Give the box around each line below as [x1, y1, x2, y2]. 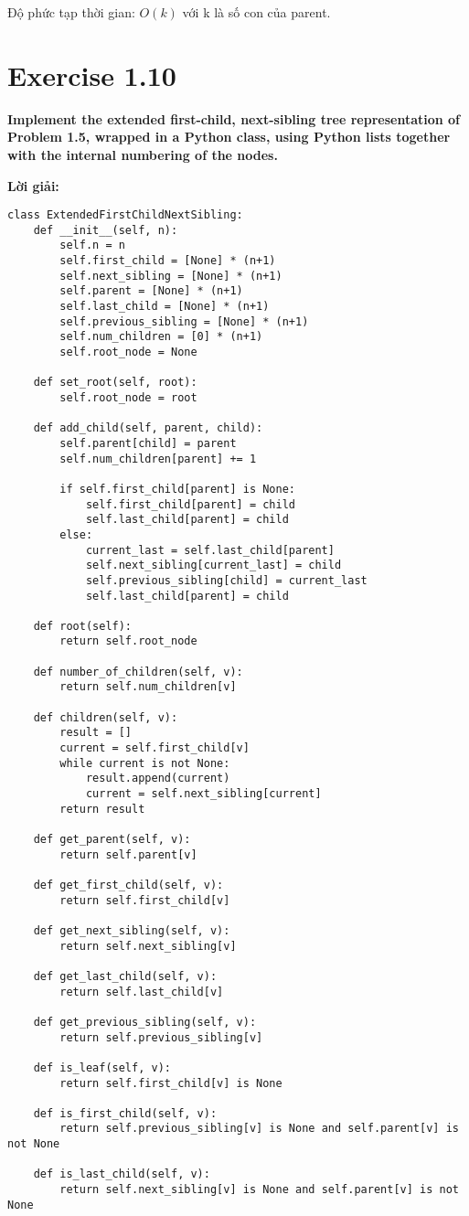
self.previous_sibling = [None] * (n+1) [59, 315, 309, 328]
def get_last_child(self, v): [33, 969, 218, 983]
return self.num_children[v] [59, 680, 237, 694]
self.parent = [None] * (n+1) [59, 284, 243, 298]
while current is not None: [59, 756, 230, 770]
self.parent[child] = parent [59, 436, 237, 450]
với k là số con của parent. [182, 3, 331, 21]
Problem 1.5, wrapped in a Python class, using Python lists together [7, 127, 451, 146]
